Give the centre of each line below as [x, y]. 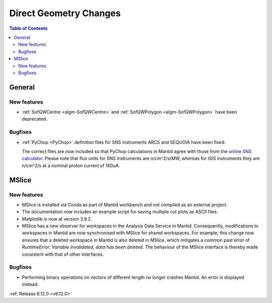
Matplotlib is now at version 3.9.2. [57, 219]
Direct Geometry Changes [65, 13]
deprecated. [35, 119]
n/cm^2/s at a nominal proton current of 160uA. [71, 165]
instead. [30, 284]
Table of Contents [28, 28]
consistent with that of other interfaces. [63, 254]
